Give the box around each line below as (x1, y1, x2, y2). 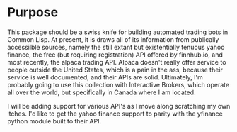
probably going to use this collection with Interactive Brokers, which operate (7, 80, 230, 89)
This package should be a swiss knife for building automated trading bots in (7, 28, 229, 36)
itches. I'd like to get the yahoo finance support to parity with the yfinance (7, 109, 223, 118)
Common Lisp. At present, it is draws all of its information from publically (7, 35, 219, 43)
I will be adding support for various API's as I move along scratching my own (7, 101, 231, 110)
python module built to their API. (7, 116, 101, 125)
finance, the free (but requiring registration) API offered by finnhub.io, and (7, 50, 223, 59)
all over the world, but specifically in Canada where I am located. (7, 88, 196, 97)
